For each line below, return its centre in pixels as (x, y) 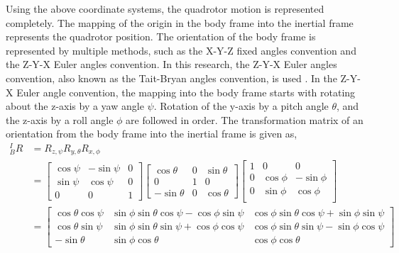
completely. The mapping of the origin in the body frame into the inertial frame (180, 22)
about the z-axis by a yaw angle (75, 106)
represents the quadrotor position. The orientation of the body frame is (161, 36)
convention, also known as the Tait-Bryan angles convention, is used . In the (171, 78)
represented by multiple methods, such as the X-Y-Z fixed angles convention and (181, 50)
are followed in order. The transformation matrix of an (245, 119)
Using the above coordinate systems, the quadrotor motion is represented (165, 9)
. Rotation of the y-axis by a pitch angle (241, 106)
